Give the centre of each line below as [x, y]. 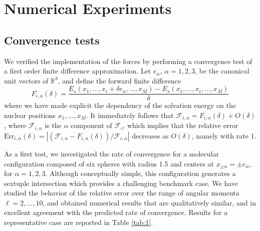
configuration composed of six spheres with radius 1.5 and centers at [109, 163]
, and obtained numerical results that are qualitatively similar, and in [149, 202]
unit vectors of [26, 80]
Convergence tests [52, 40]
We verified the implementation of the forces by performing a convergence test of [128, 61]
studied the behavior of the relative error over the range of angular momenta [122, 193]
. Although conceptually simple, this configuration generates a [141, 173]
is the [53, 125]
